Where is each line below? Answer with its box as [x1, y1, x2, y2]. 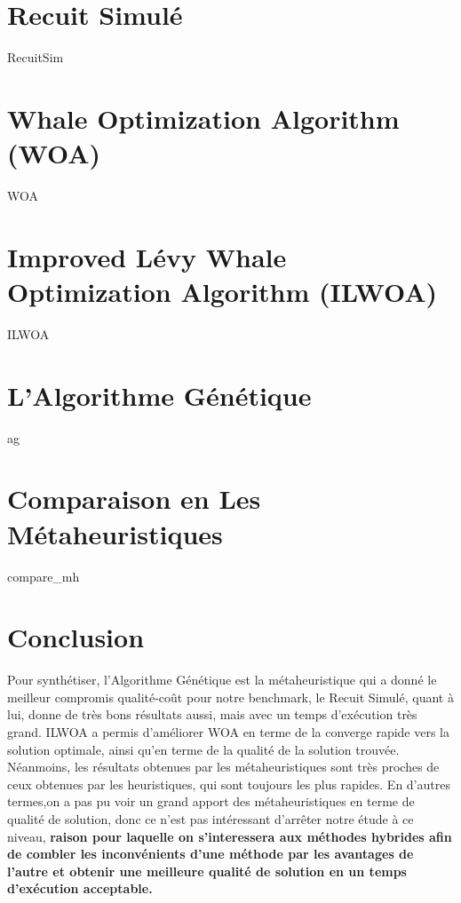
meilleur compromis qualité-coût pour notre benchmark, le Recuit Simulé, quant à [7, 687, 454, 706]
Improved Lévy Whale [7, 238, 287, 274]
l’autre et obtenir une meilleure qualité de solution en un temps [7, 861, 407, 880]
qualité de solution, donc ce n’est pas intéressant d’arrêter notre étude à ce [7, 810, 414, 828]
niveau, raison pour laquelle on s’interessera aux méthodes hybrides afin [7, 827, 452, 845]
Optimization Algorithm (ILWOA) [7, 273, 438, 309]
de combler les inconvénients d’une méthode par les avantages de [7, 844, 414, 863]
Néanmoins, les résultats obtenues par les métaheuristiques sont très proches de [7, 757, 440, 776]
